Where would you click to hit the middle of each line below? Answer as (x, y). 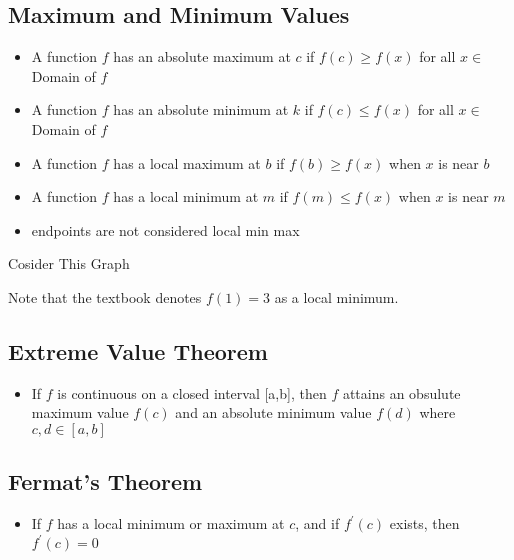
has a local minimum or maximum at (171, 523)
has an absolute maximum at (202, 56)
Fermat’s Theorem (105, 481)
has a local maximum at (187, 162)
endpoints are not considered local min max (165, 229)
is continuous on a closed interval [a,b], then (192, 392)
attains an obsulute (401, 392)
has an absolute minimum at (201, 109)
